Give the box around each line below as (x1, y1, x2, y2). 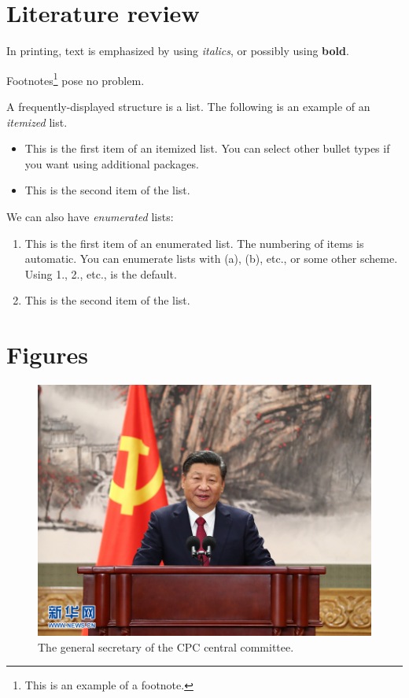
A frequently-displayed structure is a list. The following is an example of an (6, 98, 370, 114)
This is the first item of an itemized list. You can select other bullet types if (24, 140, 390, 157)
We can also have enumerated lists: (6, 208, 174, 224)
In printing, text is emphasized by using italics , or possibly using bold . (6, 42, 349, 59)
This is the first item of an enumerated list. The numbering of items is (24, 235, 364, 251)
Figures (6, 338, 88, 371)
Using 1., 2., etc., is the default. (24, 265, 177, 282)
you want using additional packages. (24, 155, 199, 172)
